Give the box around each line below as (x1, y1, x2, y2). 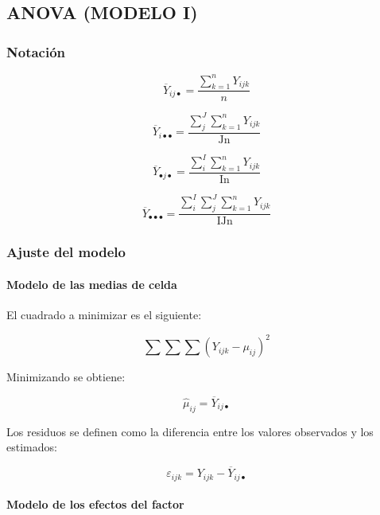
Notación (6, 41, 66, 61)
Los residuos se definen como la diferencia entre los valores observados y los (6, 423, 374, 439)
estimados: (6, 439, 57, 455)
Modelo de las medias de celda (6, 275, 177, 292)
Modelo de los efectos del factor (6, 496, 184, 513)
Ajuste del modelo (6, 242, 126, 262)
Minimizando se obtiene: (6, 369, 126, 385)
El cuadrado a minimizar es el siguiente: (6, 306, 202, 322)
